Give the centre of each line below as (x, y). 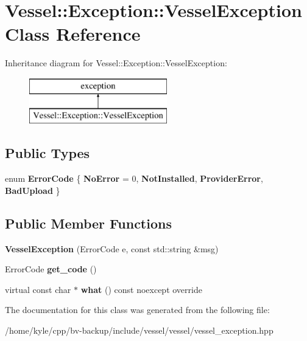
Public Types (48, 153)
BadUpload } (33, 190)
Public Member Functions (88, 223)
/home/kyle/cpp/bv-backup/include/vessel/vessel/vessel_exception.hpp (139, 330)
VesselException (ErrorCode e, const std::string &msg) (112, 248)
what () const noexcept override (141, 289)
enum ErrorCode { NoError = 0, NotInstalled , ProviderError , (134, 178)
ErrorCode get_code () (51, 269)
